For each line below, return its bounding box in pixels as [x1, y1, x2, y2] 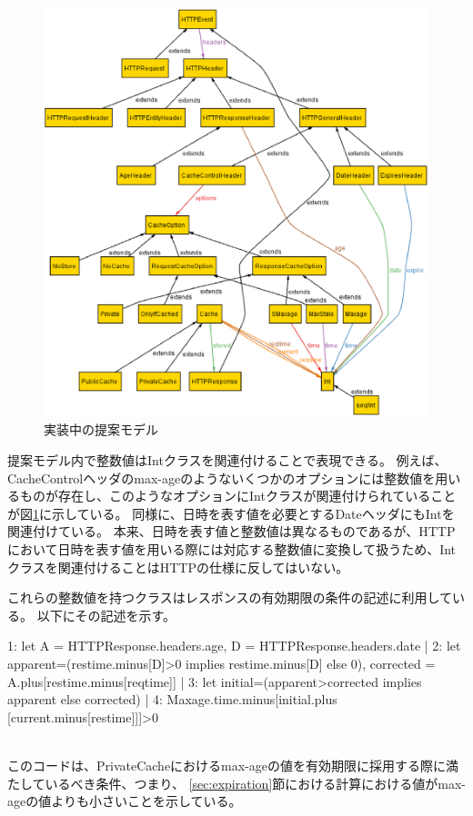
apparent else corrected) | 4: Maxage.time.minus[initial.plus [7, 690, 337, 709]
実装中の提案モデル [44, 420, 158, 439]
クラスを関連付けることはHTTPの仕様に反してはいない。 [7, 557, 349, 576]
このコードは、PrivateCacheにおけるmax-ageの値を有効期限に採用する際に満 [7, 755, 459, 774]
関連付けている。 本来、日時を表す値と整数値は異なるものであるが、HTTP [7, 522, 456, 541]
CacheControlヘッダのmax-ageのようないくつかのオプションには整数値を [7, 468, 436, 487]
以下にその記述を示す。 [36, 605, 176, 624]
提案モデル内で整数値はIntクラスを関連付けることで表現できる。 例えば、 [7, 451, 448, 470]
